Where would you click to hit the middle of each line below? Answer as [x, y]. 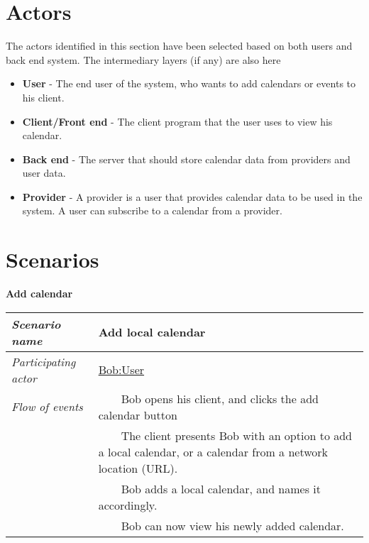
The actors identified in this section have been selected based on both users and [179, 46]
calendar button [138, 415]
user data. [44, 173]
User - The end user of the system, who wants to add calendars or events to [189, 83]
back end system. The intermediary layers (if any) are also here [143, 59]
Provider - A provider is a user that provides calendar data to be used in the [192, 196]
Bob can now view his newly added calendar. [232, 525]
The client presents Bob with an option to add [237, 435]
